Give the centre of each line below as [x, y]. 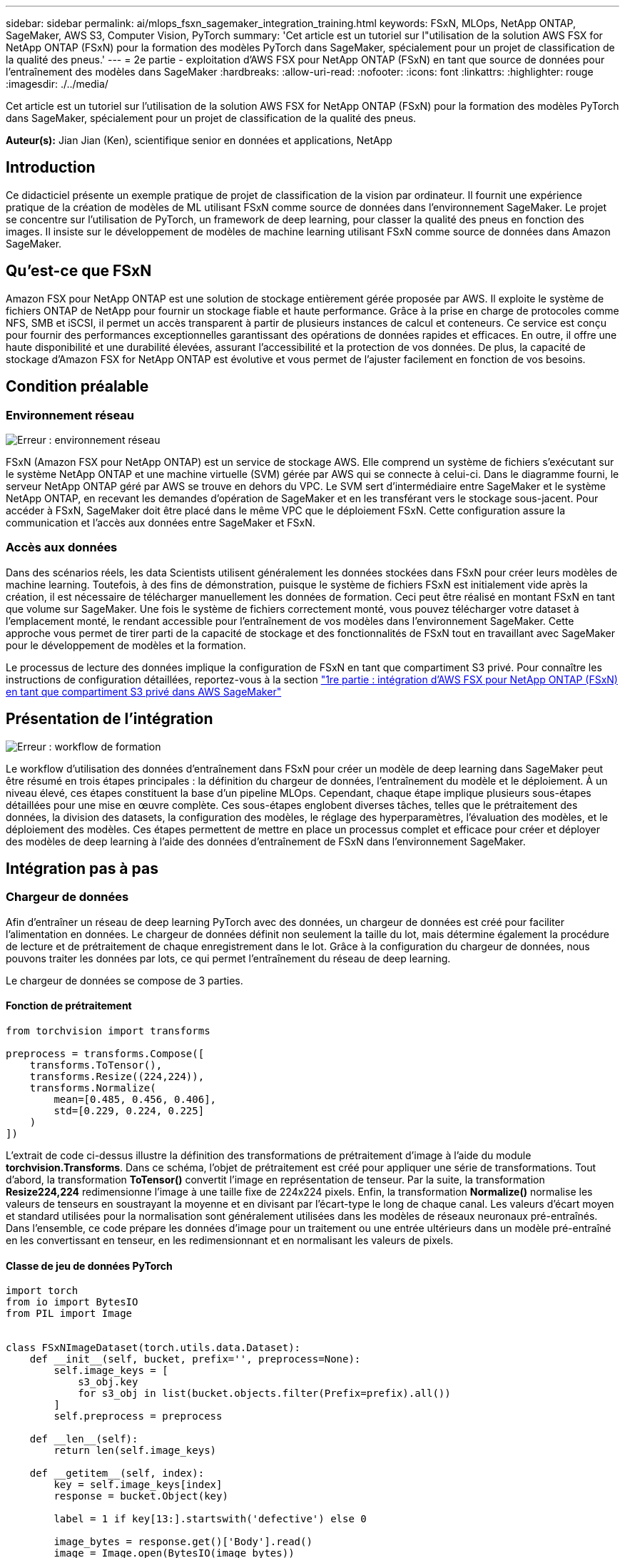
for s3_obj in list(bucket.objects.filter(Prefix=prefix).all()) [264, 1394]
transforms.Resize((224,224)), [117, 1076]
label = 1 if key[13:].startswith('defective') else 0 [210, 1519]
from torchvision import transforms [108, 1030]
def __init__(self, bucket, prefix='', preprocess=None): [195, 1359]
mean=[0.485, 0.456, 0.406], [135, 1099]
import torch [42, 1291]
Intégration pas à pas [82, 868]
